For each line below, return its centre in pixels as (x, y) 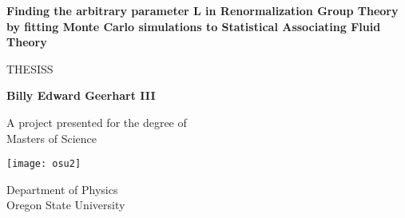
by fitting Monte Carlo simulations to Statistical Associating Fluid (194, 26)
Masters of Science (52, 138)
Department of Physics (62, 189)
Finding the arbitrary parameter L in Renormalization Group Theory (202, 10)
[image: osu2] (44, 164)
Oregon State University (66, 205)
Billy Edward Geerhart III (81, 95)
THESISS (30, 68)
